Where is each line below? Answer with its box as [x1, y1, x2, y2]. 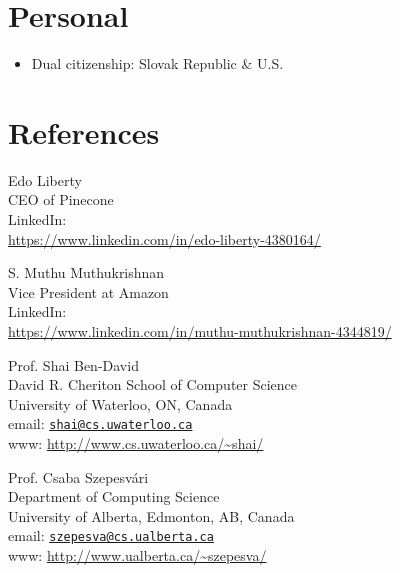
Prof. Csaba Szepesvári [8, 466, 149, 487]
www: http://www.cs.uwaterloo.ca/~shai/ [8, 433, 264, 454]
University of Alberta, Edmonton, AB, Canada [8, 505, 295, 526]
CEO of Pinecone [8, 189, 114, 210]
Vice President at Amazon [8, 281, 169, 302]
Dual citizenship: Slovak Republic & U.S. [31, 53, 284, 74]
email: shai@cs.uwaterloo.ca [8, 413, 193, 434]
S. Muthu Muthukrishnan [8, 262, 165, 283]
